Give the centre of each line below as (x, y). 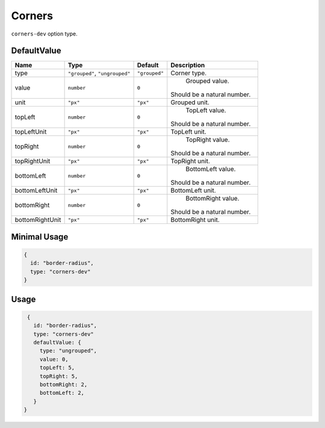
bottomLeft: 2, (62, 393)
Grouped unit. (190, 102)
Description (188, 65)
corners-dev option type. (44, 34)
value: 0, (54, 359)
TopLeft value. (206, 110)
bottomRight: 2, (63, 384)
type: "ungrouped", (68, 351)
